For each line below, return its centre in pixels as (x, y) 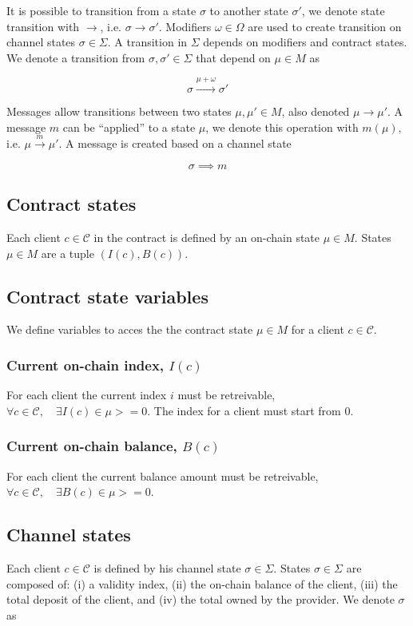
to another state (249, 10)
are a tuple (68, 253)
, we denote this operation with (282, 127)
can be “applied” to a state (129, 127)
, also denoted (316, 111)
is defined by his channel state (167, 567)
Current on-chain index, (85, 365)
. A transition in (147, 42)
